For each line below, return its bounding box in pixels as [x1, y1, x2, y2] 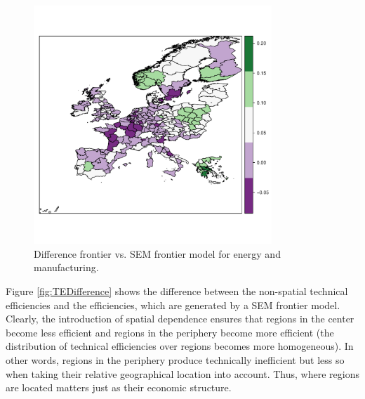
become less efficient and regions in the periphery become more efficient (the [6, 325, 334, 339]
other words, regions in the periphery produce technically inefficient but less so [6, 352, 345, 367]
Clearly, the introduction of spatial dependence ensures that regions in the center [6, 311, 354, 326]
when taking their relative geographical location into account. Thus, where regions [6, 366, 359, 381]
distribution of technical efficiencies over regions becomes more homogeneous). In [6, 339, 354, 353]
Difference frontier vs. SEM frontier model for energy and [34, 246, 281, 261]
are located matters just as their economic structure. [6, 380, 232, 395]
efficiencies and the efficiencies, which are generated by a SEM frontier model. [6, 297, 340, 312]
